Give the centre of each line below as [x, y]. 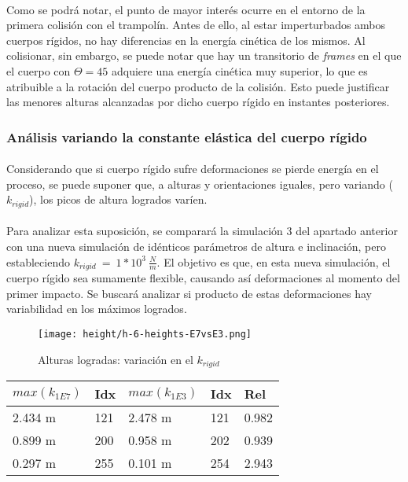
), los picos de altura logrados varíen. [118, 199]
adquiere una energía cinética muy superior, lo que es [239, 70]
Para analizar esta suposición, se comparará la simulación [145, 231]
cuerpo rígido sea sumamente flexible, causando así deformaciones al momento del [203, 278]
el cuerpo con [39, 70]
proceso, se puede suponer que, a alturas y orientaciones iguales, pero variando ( [200, 184]
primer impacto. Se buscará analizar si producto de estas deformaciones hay [189, 293]
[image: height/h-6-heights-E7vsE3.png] [145, 334]
